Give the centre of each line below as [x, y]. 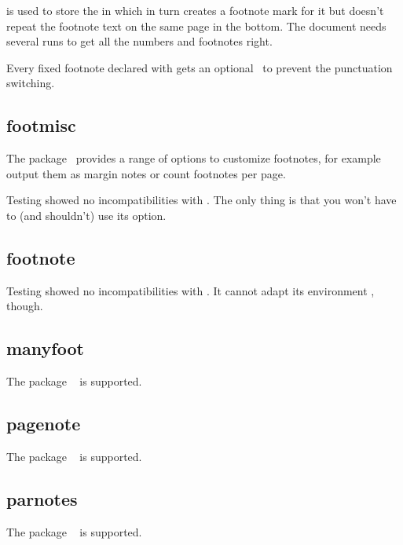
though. [25, 306]
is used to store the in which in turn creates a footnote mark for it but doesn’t [195, 10]
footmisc [41, 125]
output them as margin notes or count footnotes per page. [146, 173]
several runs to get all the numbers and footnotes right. [139, 41]
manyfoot [45, 348]
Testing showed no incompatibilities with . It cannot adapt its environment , [191, 290]
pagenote [44, 424]
